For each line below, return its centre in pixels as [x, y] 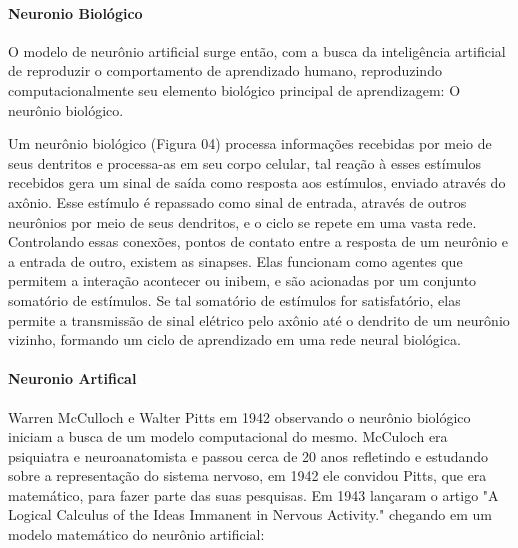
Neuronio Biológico [75, 12]
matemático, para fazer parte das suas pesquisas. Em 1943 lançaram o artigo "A [253, 494]
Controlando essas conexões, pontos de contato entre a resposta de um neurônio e [258, 241]
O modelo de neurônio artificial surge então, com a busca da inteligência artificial [257, 50]
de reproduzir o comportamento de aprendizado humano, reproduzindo [225, 70]
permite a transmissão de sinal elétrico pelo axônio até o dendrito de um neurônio [259, 319]
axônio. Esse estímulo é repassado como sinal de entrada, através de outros [237, 201]
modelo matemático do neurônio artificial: [136, 534]
